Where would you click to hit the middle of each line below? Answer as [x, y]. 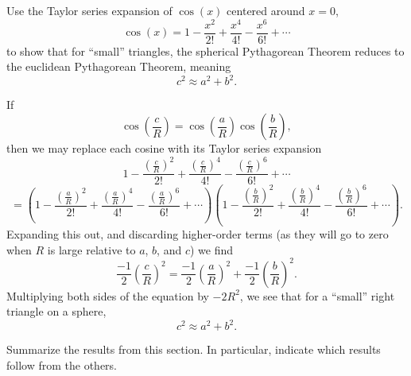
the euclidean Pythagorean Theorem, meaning [119, 66]
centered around [266, 10]
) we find [211, 249]
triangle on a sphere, [56, 311]
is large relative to [91, 249]
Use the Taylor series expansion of [89, 10]
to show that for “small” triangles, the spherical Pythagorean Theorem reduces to [205, 50]
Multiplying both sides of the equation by [108, 295]
